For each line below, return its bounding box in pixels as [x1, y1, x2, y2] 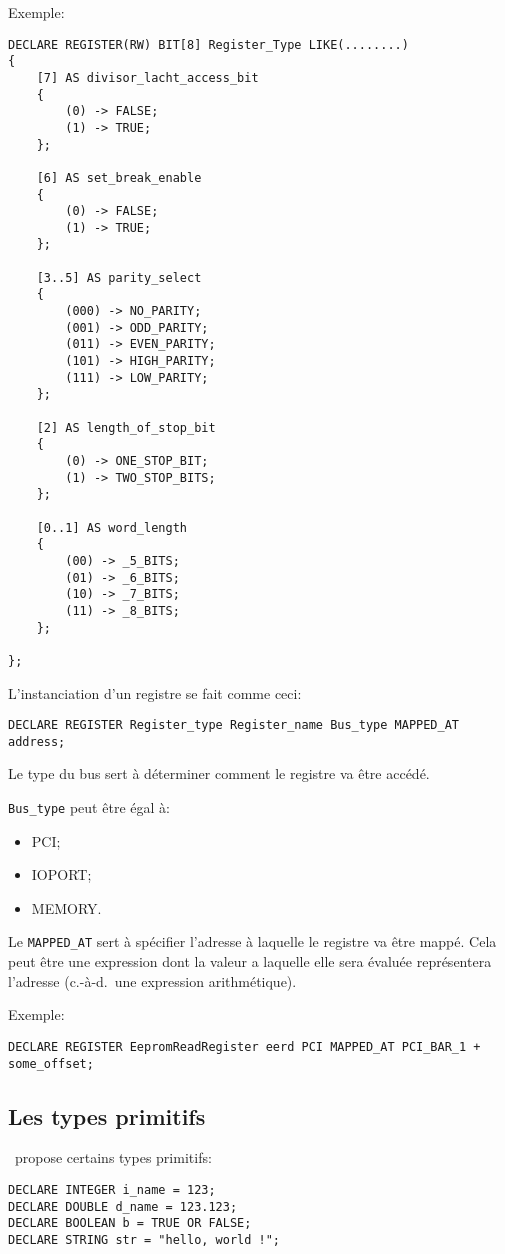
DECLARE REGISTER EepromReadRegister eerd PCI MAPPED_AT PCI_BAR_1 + [8, 1039, 481, 1054]
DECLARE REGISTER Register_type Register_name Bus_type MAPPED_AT [8, 718, 460, 733]
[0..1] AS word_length [36, 520, 187, 535]
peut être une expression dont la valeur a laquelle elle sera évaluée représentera [8, 951, 492, 972]
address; [8, 734, 66, 749]
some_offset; [8, 1056, 94, 1071]
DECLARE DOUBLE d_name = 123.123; [8, 1199, 238, 1214]
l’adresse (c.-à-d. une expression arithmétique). [8, 970, 297, 991]
